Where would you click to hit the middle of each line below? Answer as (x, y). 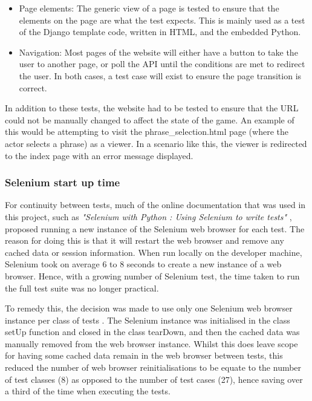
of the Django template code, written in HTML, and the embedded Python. (160, 32)
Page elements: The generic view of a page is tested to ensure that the (149, 8)
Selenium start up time (63, 182)
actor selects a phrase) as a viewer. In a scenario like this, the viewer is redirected (156, 143)
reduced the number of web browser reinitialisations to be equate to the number (153, 367)
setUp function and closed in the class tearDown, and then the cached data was (152, 332)
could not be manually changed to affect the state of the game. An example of (150, 119)
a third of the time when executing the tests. (88, 391)
